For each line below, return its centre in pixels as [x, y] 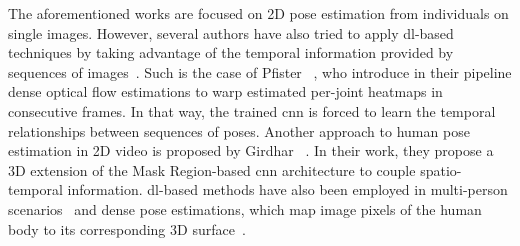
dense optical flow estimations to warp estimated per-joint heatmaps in [225, 91]
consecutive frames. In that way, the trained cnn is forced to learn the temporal [252, 110]
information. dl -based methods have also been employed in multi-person [287, 189]
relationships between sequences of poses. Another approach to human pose [239, 130]
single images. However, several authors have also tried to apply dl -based [231, 32]
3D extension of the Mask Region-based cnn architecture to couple [212, 169]
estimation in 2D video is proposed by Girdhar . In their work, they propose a [251, 150]
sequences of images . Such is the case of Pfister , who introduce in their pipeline [260, 71]
